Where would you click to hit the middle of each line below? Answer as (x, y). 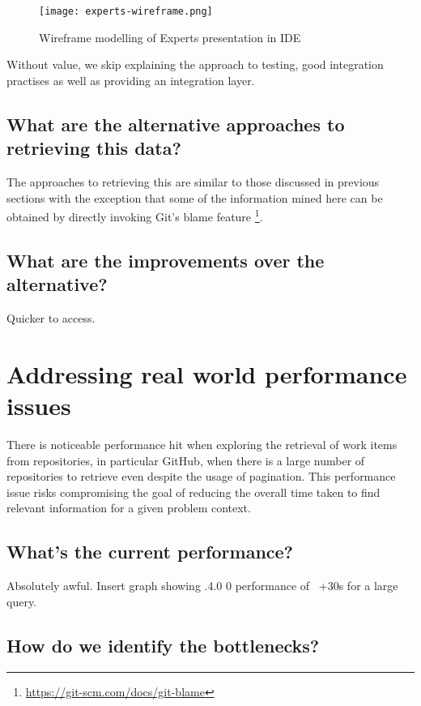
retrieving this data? (94, 148)
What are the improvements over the (166, 260)
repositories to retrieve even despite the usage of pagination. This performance (201, 476)
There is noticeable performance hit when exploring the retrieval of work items (202, 444)
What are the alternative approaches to (176, 124)
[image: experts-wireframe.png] (126, 11)
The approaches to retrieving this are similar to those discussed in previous (193, 182)
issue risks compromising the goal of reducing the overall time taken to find (193, 492)
